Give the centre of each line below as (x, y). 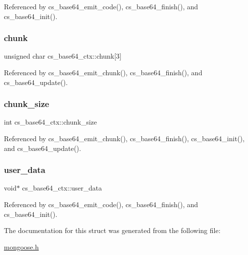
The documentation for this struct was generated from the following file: (112, 230)
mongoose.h (22, 246)
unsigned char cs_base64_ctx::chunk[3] (63, 56)
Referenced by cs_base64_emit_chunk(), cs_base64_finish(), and (103, 72)
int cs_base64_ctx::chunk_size (50, 122)
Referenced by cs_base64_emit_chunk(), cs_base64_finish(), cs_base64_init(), (124, 138)
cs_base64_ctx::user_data (62, 188)
